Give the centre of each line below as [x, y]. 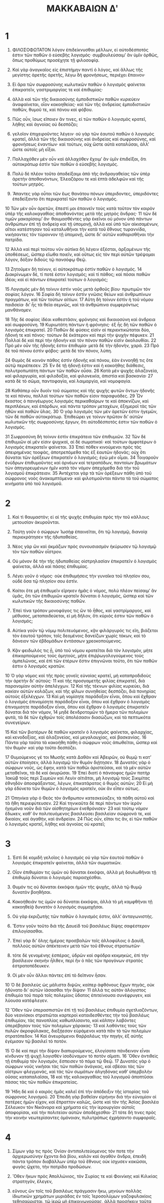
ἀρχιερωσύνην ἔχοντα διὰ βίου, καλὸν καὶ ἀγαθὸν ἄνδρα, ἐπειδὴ [79, 1156]
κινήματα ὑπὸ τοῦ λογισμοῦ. [34, 483]
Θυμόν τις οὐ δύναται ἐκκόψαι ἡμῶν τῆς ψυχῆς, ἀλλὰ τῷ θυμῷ [77, 887]
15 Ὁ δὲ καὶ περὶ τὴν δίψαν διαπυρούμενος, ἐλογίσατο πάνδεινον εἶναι [78, 1050]
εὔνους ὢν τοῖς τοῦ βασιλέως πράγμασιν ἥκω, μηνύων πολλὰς [77, 1191]
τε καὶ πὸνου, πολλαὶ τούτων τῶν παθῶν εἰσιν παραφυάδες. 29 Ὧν [74, 396]
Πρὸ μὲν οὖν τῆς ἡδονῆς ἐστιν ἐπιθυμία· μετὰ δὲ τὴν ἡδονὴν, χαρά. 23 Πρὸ [82, 345]
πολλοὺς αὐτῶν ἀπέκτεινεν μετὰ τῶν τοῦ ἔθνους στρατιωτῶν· [76, 946]
